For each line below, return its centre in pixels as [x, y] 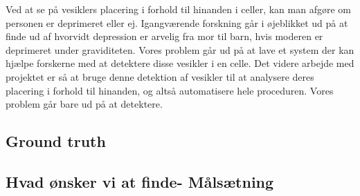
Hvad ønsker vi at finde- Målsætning [140, 181]
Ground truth [56, 141]
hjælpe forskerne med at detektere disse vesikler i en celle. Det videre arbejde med [180, 63]
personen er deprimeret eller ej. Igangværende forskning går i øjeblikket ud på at [177, 22]
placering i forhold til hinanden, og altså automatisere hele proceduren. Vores [170, 90]
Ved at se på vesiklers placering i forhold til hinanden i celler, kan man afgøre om [178, 9]
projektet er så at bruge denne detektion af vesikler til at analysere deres [160, 76]
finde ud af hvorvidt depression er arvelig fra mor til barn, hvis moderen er [164, 36]
